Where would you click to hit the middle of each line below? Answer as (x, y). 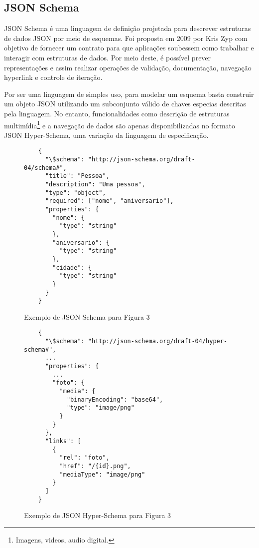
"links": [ (63, 441)
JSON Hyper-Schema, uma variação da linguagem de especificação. (106, 135)
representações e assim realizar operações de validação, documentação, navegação (128, 67)
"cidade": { (72, 268)
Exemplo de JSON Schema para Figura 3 (87, 316)
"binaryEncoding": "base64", (115, 399)
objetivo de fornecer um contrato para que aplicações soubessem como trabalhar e (129, 48)
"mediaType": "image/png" (102, 474)
